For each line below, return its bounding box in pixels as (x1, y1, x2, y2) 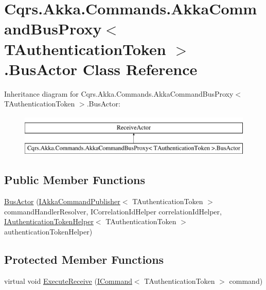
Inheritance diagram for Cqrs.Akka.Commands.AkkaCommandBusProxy (4, 88, 234, 99)
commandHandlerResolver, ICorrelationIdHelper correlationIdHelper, (4, 206, 222, 216)
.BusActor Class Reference (4, 58, 198, 79)
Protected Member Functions (4, 251, 164, 267)
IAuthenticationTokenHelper (4, 216, 94, 227)
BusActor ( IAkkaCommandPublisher (4, 196, 120, 207)
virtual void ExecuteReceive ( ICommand (4, 275, 132, 286)
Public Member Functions (4, 172, 145, 188)
